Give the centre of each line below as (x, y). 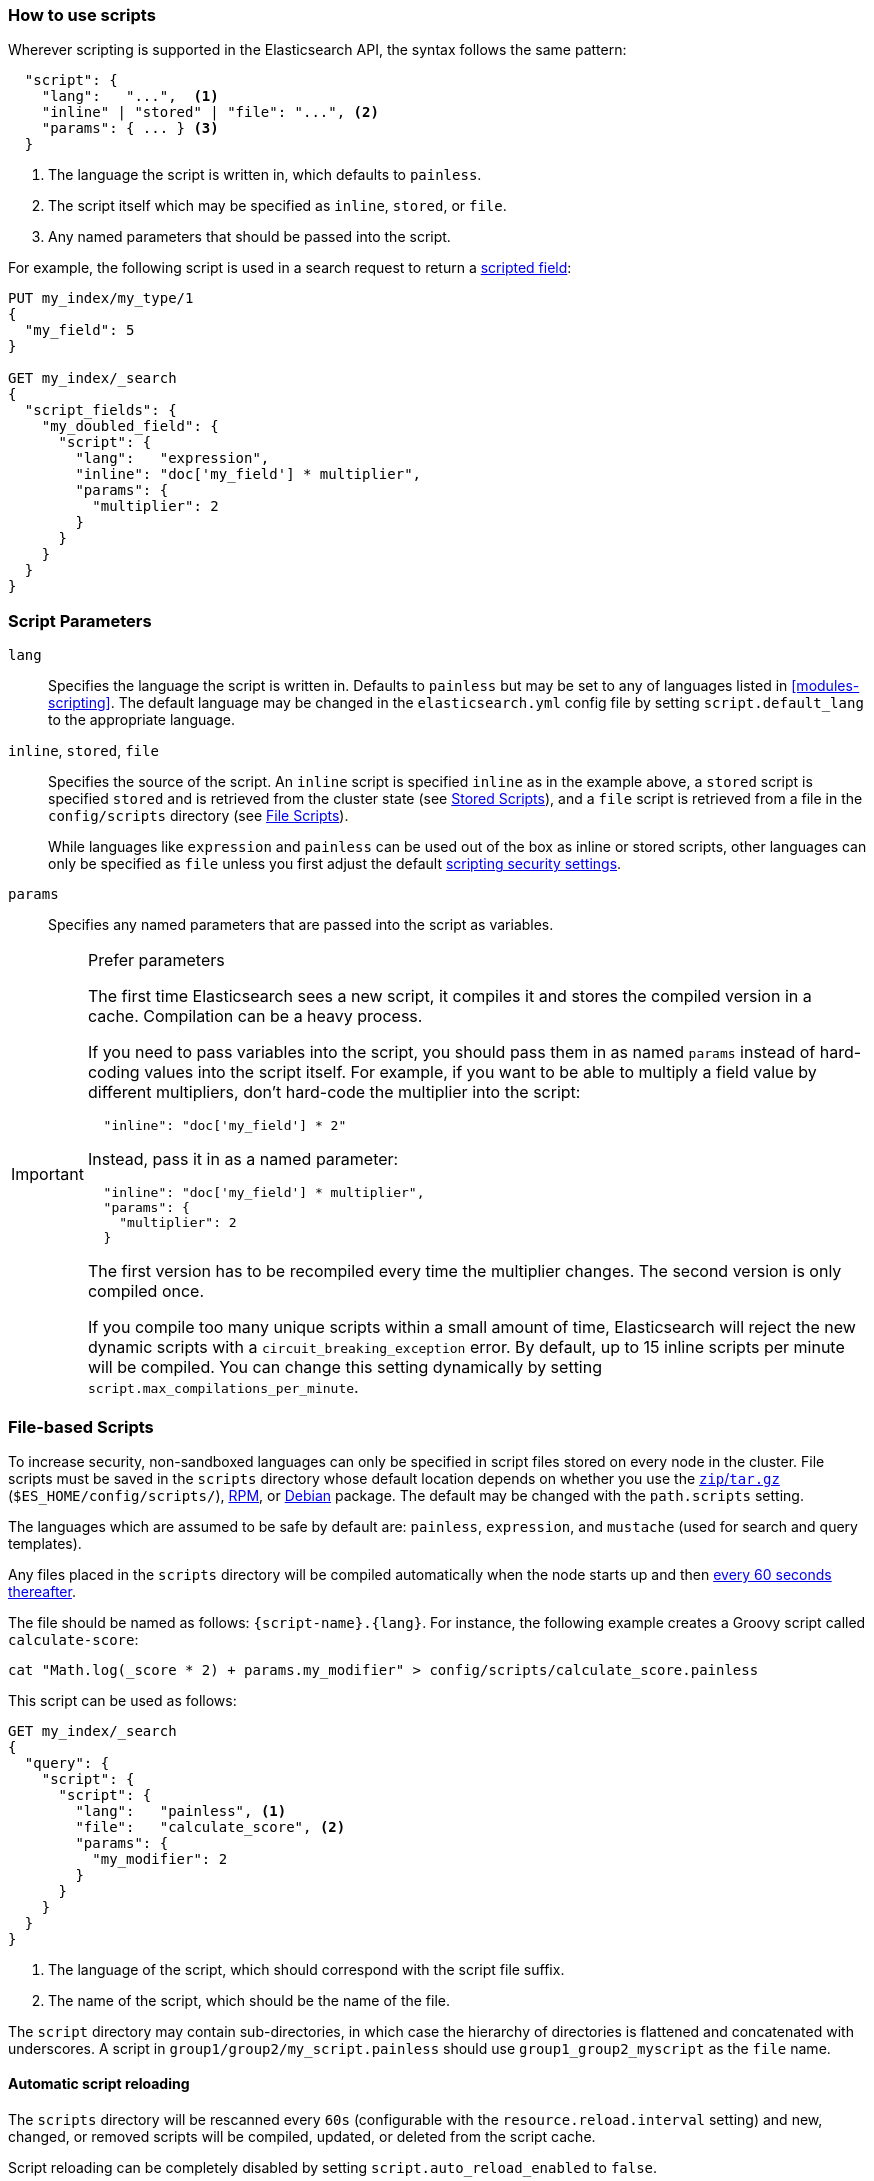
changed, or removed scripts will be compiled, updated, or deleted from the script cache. (302, 2137)
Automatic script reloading (99, 2084)
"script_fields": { (100, 410)
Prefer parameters (156, 960)
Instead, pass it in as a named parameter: (243, 1159)
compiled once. (146, 1291)
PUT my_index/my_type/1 (101, 298)
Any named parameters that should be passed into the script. (249, 237)
